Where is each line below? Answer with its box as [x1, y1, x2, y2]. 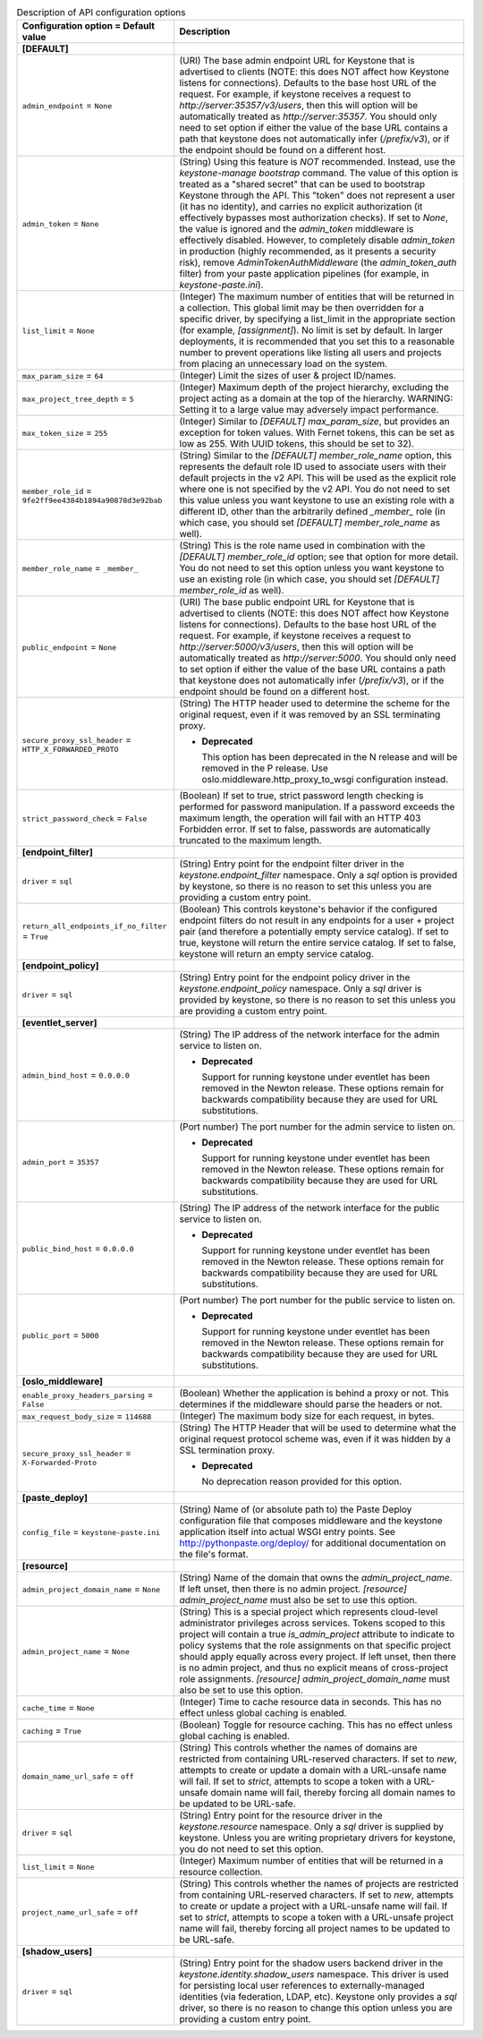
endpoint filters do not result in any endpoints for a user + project [179, 914, 455, 926]
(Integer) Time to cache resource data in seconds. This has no [179, 1696, 442, 1709]
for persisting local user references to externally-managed [179, 1979, 425, 1992]
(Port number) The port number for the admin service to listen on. [179, 1121, 456, 1133]
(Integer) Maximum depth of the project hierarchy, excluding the [179, 381, 449, 394]
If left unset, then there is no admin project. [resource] [179, 1583, 407, 1595]
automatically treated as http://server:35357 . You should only [179, 110, 437, 123]
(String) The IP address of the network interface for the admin [179, 1028, 440, 1041]
